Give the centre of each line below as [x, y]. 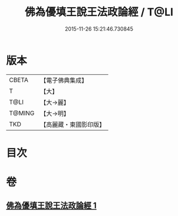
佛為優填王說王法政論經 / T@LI [99, 12]
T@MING [22, 113]
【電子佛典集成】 [64, 80]
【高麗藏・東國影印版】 [73, 125]
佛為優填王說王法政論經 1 [52, 206]
